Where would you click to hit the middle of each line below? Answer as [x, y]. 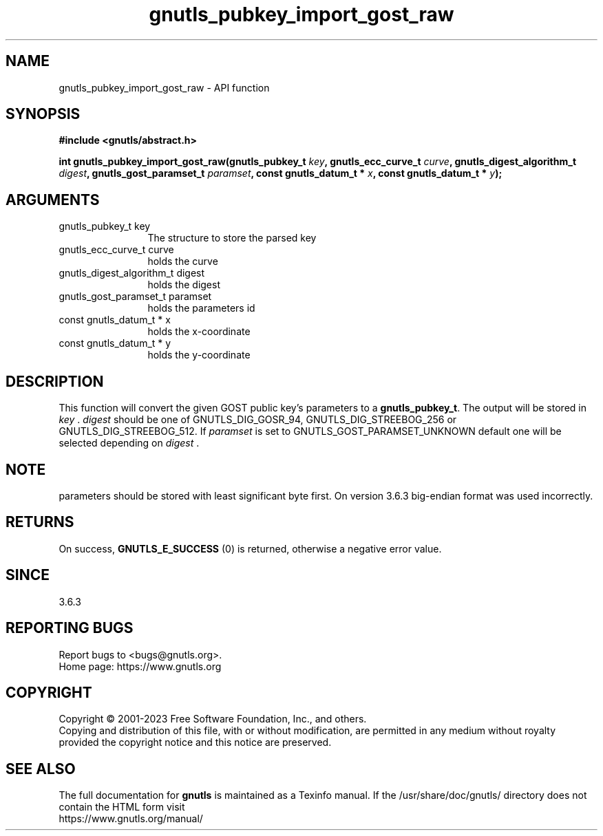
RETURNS [40, 522]
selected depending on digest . [129, 443]
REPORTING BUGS [70, 628]
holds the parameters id [201, 308]
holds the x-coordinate [199, 332]
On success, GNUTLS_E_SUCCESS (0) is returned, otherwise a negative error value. [250, 548]
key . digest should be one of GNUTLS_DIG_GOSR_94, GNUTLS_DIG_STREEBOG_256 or [258, 420]
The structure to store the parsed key [232, 238]
